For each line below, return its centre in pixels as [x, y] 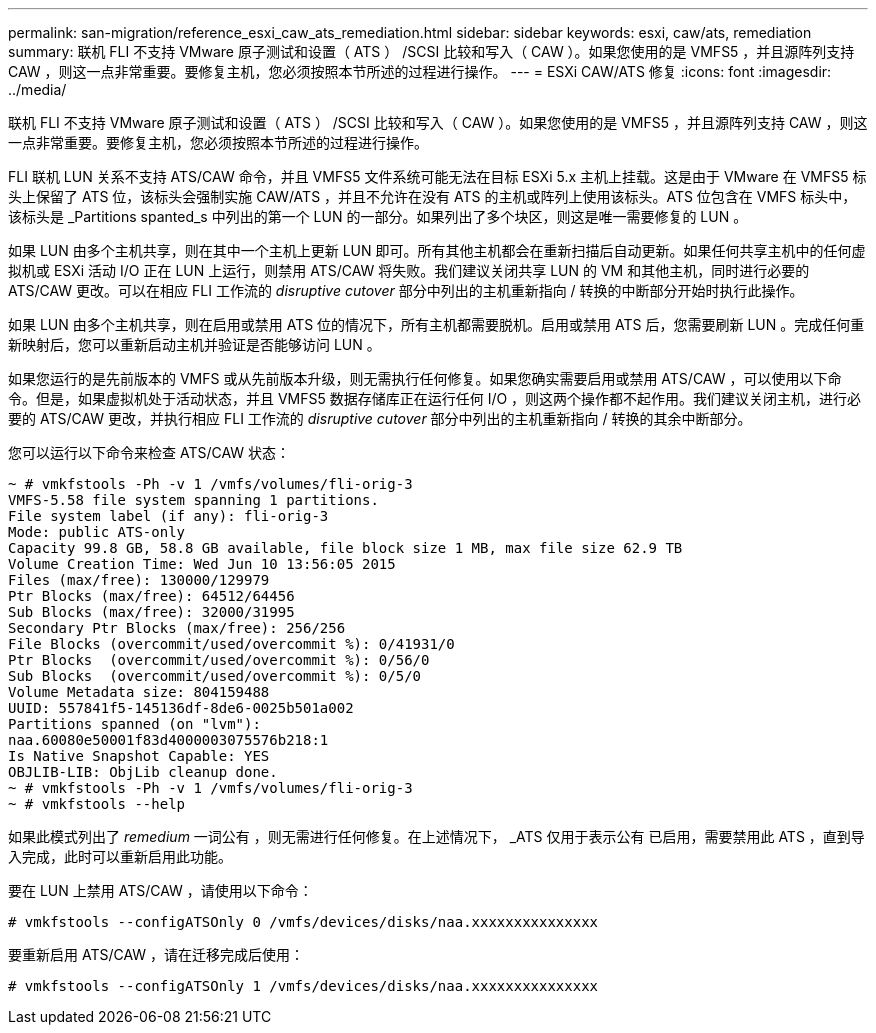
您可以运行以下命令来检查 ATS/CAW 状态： [149, 452]
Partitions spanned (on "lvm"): [134, 724]
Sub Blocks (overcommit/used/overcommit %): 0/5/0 [215, 676]
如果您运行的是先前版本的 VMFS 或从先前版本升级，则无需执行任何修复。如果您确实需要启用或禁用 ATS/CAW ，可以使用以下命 [425, 378]
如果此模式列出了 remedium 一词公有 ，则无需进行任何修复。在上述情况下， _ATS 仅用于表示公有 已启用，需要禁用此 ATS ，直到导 [436, 836]
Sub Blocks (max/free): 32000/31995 [151, 612]
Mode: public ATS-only [97, 532]
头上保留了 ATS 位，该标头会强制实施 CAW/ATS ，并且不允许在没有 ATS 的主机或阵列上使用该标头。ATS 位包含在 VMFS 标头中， [432, 196]
